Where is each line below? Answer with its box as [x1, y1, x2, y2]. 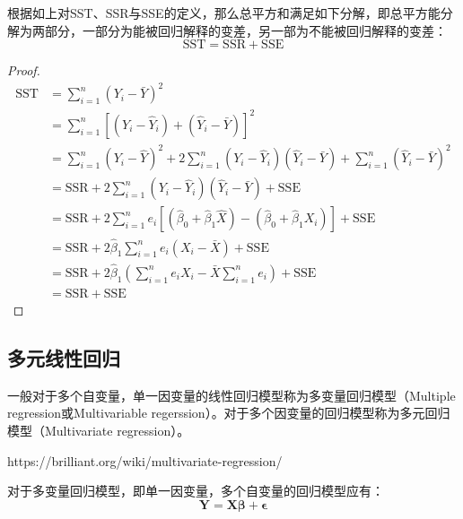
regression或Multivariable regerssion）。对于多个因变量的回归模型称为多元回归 [7, 403, 450, 422]
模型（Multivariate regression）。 [7, 420, 190, 439]
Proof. [7, 61, 40, 80]
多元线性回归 [7, 343, 120, 371]
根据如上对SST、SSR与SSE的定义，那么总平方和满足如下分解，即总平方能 [7, 4, 441, 22]
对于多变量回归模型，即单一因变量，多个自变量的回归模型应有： [7, 481, 384, 500]
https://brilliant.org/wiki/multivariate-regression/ [7, 451, 283, 470]
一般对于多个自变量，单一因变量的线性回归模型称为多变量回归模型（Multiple [7, 385, 456, 404]
